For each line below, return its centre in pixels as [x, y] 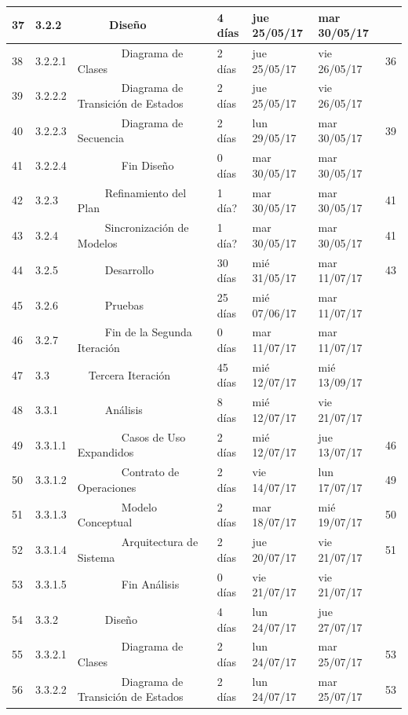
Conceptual [105, 522]
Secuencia [100, 138]
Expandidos [106, 452]
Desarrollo [129, 270]
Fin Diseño [148, 165]
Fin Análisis [150, 584]
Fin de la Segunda [148, 332]
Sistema [96, 557]
